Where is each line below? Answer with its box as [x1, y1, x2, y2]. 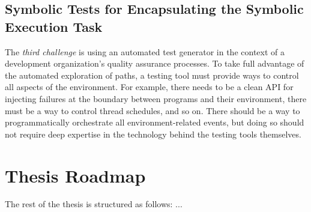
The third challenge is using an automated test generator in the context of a [5, 45, 285, 58]
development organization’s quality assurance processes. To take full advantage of [5, 57, 304, 70]
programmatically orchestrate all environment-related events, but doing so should [5, 116, 304, 129]
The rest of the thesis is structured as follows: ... [5, 198, 183, 210]
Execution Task [5, 17, 103, 35]
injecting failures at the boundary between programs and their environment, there [5, 92, 307, 104]
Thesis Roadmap [5, 163, 146, 187]
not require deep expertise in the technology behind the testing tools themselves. [5, 127, 301, 140]
